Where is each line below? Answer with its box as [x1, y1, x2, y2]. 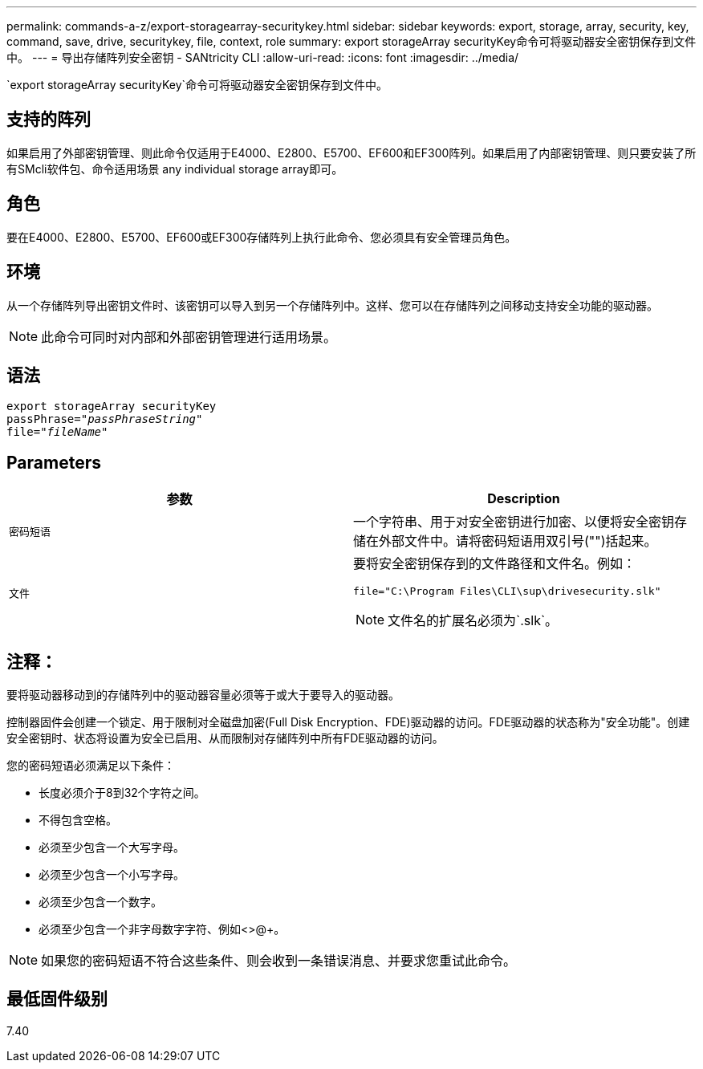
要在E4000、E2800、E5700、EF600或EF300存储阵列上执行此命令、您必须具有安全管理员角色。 [6, 230, 517, 244]
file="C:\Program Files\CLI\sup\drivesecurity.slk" [353, 585, 661, 598]
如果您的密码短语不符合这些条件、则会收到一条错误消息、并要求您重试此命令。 [41, 953, 517, 969]
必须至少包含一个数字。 [39, 895, 162, 909]
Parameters [6, 452, 101, 473]
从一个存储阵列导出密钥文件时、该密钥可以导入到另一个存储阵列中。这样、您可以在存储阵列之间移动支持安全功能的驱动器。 [6, 298, 658, 312]
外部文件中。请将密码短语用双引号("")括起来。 [379, 533, 657, 550]
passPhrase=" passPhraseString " [6, 413, 203, 426]
